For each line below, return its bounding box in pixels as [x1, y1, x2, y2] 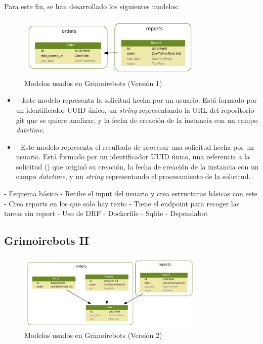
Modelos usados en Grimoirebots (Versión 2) [24, 330, 162, 340]
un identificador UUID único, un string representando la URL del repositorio [16, 104, 254, 115]
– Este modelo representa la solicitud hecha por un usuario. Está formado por [16, 95, 257, 105]
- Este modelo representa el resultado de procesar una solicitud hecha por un [16, 141, 254, 152]
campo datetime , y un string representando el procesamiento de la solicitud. [16, 171, 251, 182]
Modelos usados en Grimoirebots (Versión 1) [24, 77, 162, 88]
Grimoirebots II [4, 233, 89, 248]
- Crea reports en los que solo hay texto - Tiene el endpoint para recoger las [4, 198, 240, 208]
